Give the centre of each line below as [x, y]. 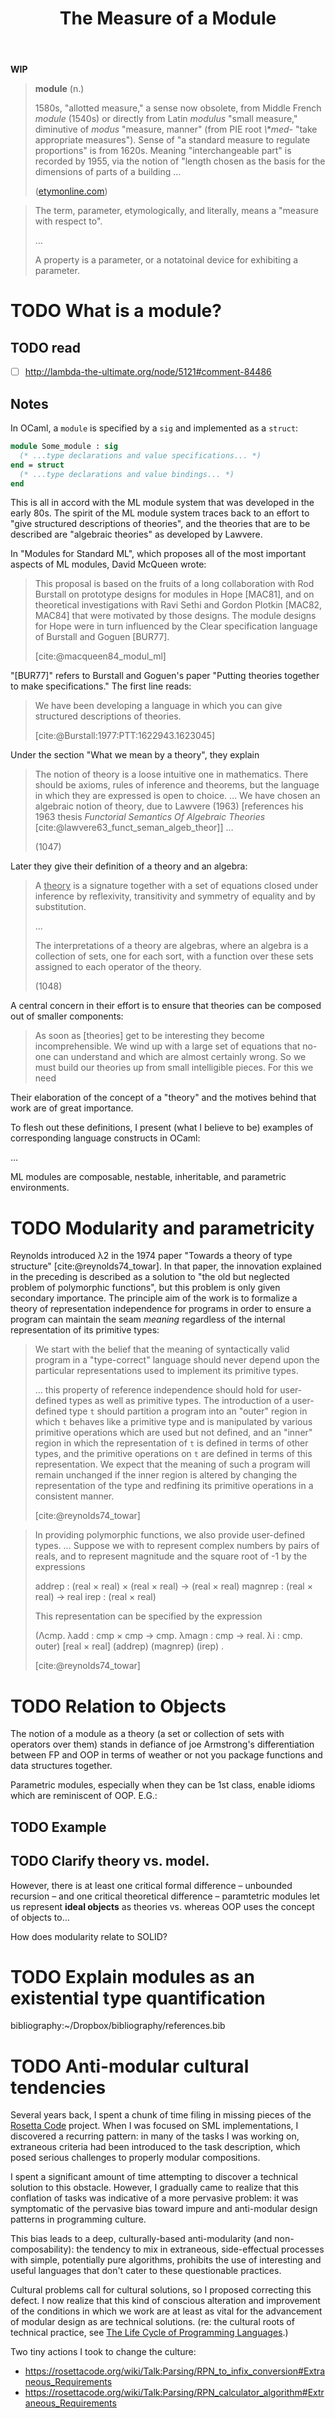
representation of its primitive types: [85, 1330]
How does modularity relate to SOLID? [89, 1936]
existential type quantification [138, 1998]
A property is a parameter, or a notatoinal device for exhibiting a [166, 260]
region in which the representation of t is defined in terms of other [171, 1443]
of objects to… [40, 1917]
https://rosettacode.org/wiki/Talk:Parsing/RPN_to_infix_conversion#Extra [175, 2371]
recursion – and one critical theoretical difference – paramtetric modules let [165, 1896]
